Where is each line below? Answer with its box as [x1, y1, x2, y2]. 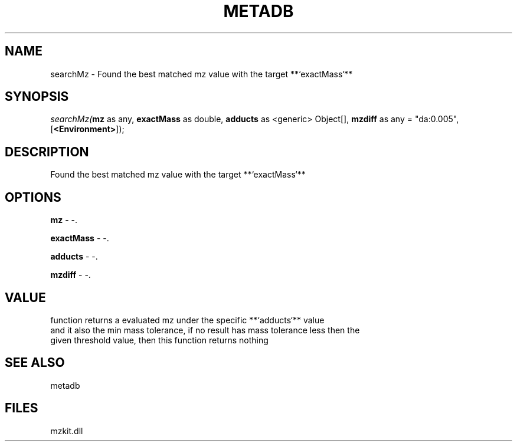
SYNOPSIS [5, 89, 69, 104]
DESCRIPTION [5, 144, 89, 159]
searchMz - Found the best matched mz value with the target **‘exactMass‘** [50, 68, 353, 79]
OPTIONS [5, 189, 61, 205]
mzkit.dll [50, 425, 83, 436]
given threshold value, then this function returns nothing [50, 335, 269, 345]
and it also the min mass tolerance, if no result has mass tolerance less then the [50, 324, 360, 335]
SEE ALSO [5, 355, 65, 370]
